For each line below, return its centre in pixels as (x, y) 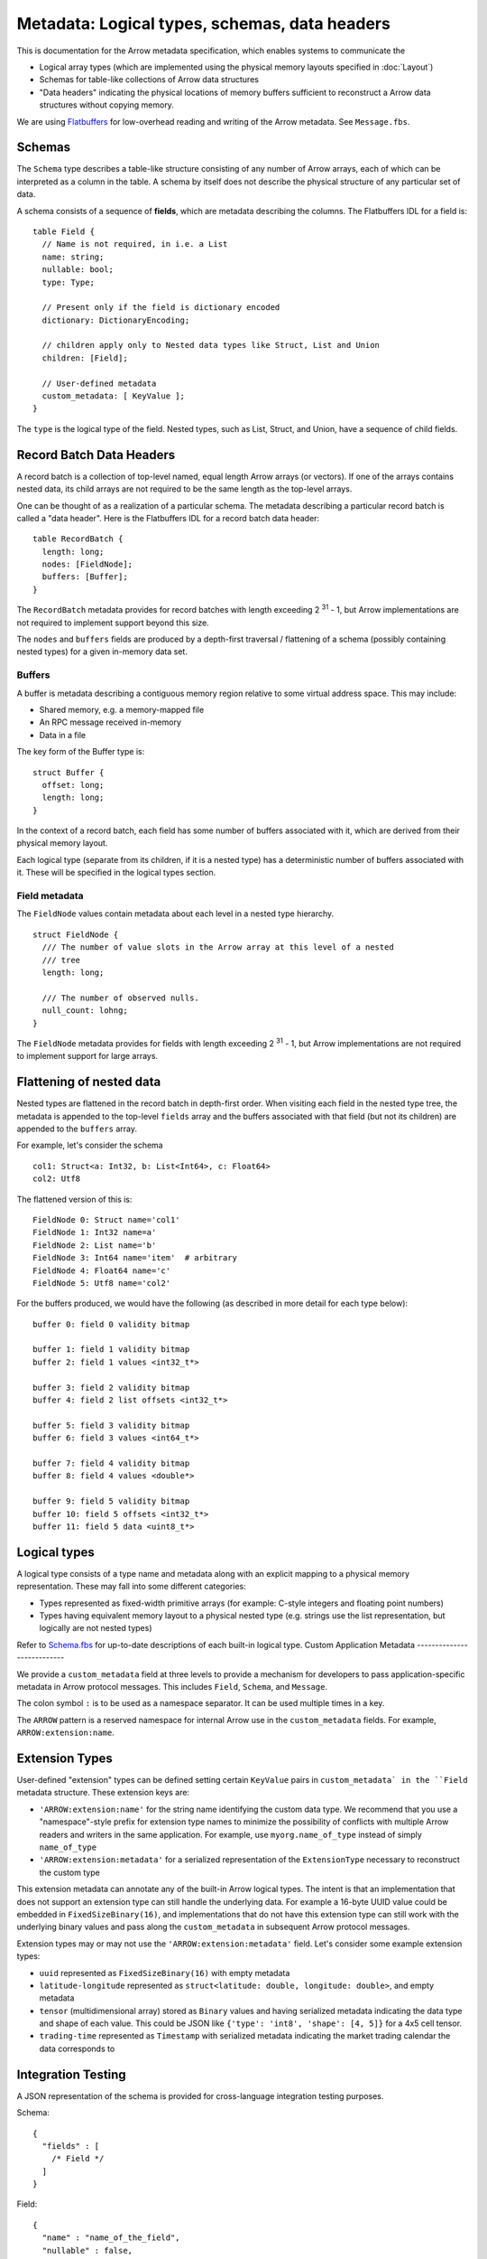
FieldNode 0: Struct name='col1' (106, 1219)
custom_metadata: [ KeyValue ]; (113, 396)
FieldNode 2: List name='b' (95, 1245)
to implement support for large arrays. (87, 1056)
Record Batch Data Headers (96, 455)
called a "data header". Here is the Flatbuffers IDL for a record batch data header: (168, 518)
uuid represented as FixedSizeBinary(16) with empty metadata (165, 1973)
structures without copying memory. (107, 105)
